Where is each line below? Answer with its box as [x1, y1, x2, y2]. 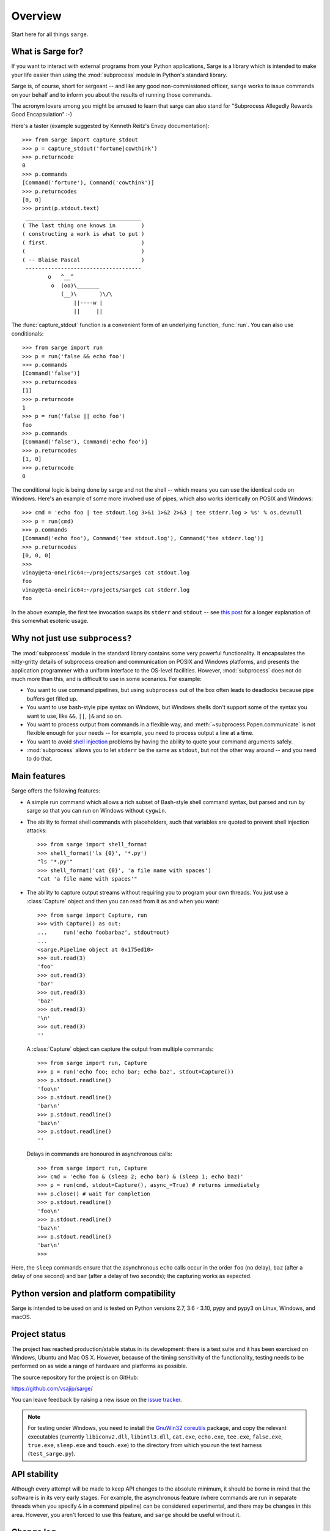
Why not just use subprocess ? [11, 633, 132, 643]
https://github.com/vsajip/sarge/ [11, 1385, 93, 1393]
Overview [11, 9, 62, 23]
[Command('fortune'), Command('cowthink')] [22, 179, 155, 186]
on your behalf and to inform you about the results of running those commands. [11, 91, 212, 98]
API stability [11, 1469, 59, 1480]
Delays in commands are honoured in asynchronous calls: [26, 1150, 172, 1157]
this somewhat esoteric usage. [11, 617, 89, 624]
